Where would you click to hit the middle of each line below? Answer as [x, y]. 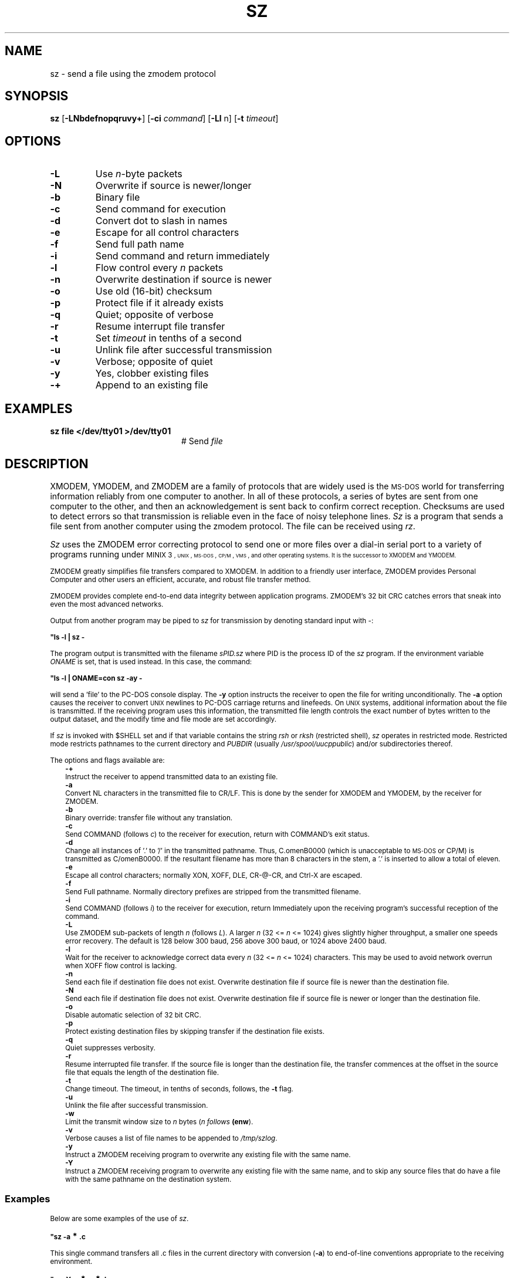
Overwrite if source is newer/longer [173, 186]
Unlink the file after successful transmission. [137, 1105]
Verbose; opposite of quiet [154, 362]
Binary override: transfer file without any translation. [149, 818]
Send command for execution [160, 209]
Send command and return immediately [182, 256]
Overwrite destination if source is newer [183, 280]
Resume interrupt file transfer [160, 327]
